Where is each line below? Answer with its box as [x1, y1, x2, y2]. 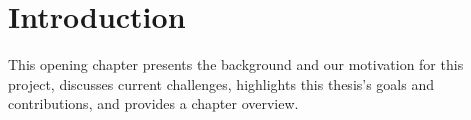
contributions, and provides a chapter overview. [8, 93, 299, 114]
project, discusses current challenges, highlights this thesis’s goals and [8, 73, 435, 94]
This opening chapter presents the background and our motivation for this [8, 54, 464, 75]
